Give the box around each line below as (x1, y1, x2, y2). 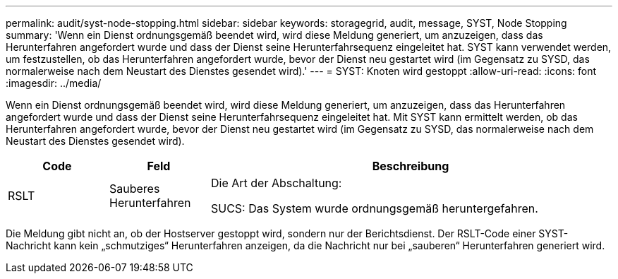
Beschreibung (372, 159, 449, 173)
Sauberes (109, 182, 160, 196)
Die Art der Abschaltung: (210, 176, 342, 190)
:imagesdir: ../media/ (6, 77, 102, 89)
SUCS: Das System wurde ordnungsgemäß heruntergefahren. (210, 201, 538, 215)
